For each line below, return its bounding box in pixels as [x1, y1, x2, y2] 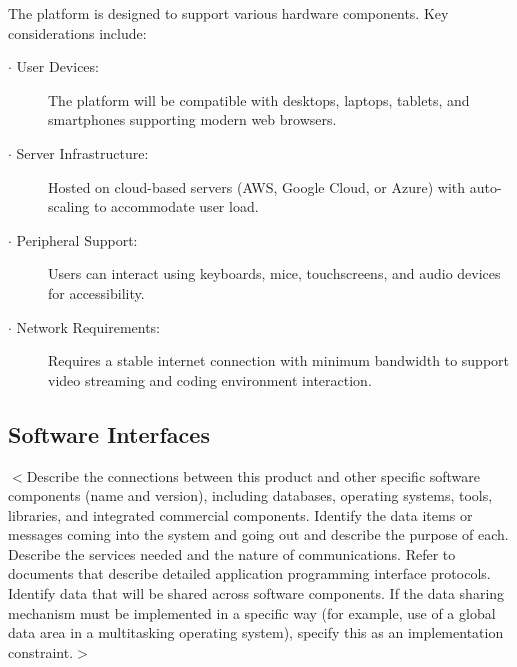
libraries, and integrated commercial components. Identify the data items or [8, 504, 473, 525]
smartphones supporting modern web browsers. [48, 109, 337, 130]
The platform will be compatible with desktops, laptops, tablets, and [48, 89, 470, 110]
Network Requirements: [16, 316, 161, 337]
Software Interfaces [8, 418, 210, 449]
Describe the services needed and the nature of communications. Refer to [8, 543, 456, 564]
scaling [48, 196, 90, 217]
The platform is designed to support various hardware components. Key [8, 3, 449, 23]
